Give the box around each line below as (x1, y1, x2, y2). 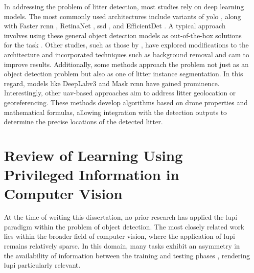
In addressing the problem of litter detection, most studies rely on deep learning (4, 1, 244, 11)
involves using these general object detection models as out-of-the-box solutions (4, 30, 242, 40)
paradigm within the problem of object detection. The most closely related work (4, 221, 245, 231)
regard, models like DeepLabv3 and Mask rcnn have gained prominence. (4, 78, 220, 88)
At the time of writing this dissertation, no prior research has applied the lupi (4, 212, 237, 222)
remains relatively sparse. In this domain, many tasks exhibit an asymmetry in (4, 241, 240, 250)
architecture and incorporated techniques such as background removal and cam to (4, 49, 249, 59)
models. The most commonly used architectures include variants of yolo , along (4, 11, 241, 21)
